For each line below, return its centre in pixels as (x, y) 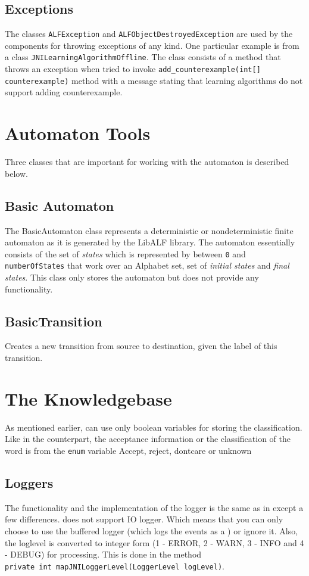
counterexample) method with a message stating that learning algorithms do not (154, 80)
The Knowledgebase (88, 398)
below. (16, 173)
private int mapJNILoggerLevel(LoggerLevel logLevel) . (115, 566)
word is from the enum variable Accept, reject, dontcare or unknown (128, 450)
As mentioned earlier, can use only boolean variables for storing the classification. (154, 427)
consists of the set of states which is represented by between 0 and (125, 253)
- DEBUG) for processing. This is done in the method (103, 554)
